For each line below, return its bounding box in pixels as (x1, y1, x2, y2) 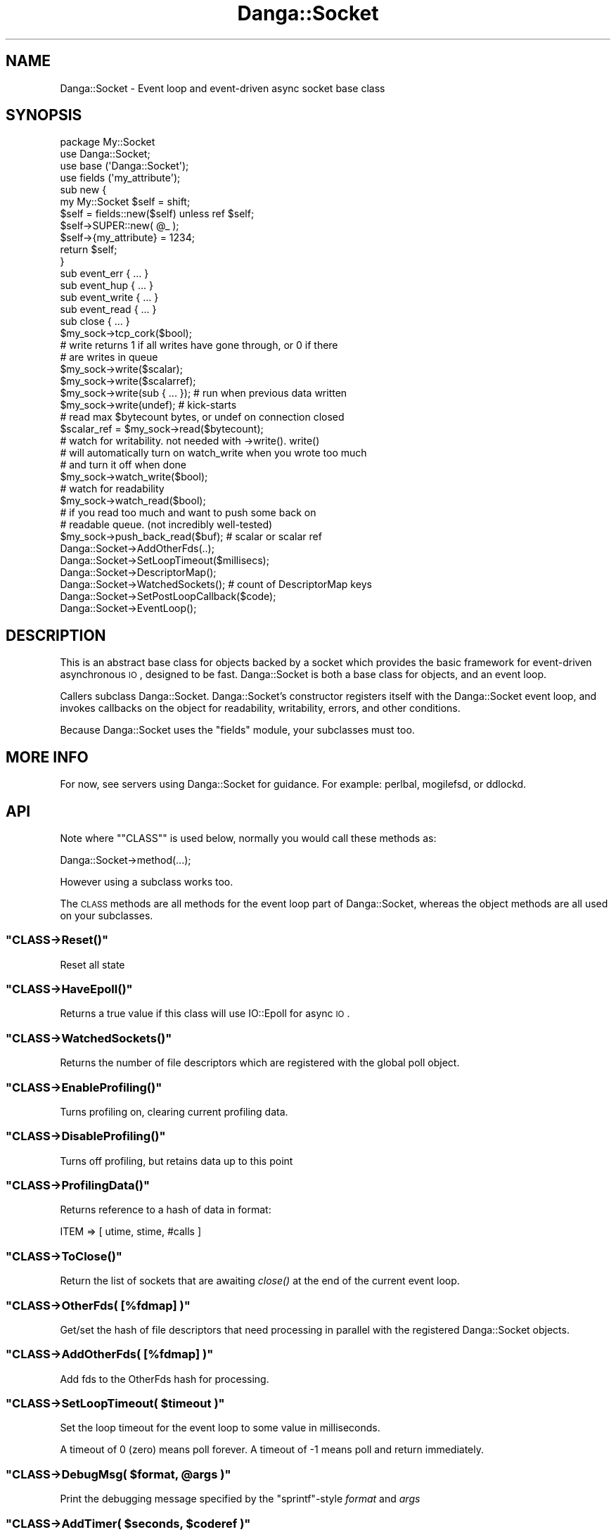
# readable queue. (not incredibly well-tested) (60, 518, 273, 531)
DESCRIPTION (6, 626, 106, 644)
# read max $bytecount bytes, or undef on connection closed (60, 411, 345, 423)
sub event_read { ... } (60, 303, 157, 316)
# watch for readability (60, 483, 165, 495)
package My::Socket (60, 136, 155, 148)
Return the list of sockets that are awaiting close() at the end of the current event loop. (60, 1275, 460, 1287)
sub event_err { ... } (60, 267, 149, 280)
